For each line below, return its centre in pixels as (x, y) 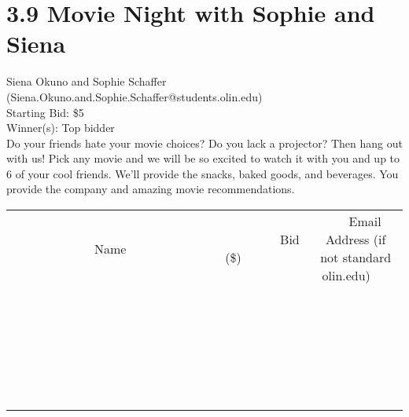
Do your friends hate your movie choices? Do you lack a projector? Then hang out (204, 143)
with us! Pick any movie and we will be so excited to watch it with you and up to (203, 158)
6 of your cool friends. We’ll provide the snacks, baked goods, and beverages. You (203, 173)
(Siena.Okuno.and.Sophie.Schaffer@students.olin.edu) (134, 96)
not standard (356, 258)
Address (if (356, 240)
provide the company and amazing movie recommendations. (151, 189)
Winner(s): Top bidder (61, 128)
